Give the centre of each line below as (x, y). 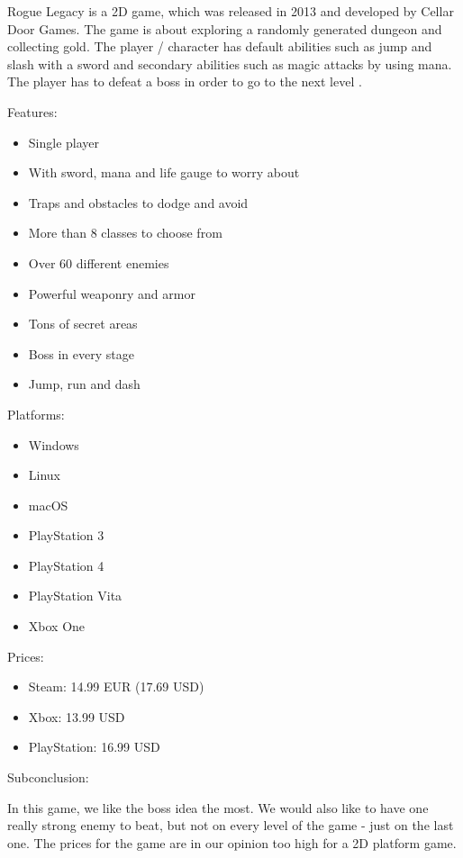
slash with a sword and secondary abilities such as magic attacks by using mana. (230, 63)
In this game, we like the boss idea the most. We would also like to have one (218, 807)
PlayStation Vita (75, 596)
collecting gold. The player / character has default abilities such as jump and (220, 46)
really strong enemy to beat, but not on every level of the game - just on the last (231, 825)
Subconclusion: (48, 777)
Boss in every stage (81, 353)
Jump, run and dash (84, 384)
